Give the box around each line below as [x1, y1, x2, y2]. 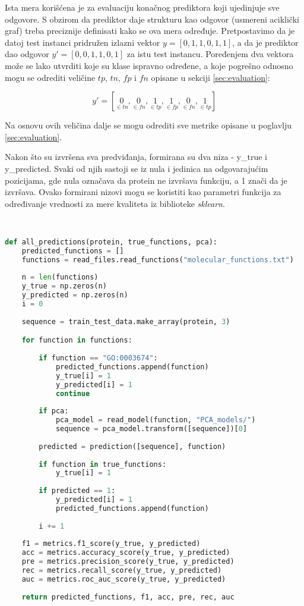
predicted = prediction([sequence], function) [39, 442, 226, 451]
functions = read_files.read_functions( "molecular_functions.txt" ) [21, 255, 294, 264]
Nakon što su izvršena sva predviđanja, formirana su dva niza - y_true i [5, 150, 267, 163]
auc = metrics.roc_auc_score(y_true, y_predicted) [21, 574, 226, 583]
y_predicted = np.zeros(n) [21, 291, 128, 300]
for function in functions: [21, 336, 132, 345]
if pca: [39, 407, 69, 416]
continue [55, 389, 90, 398]
